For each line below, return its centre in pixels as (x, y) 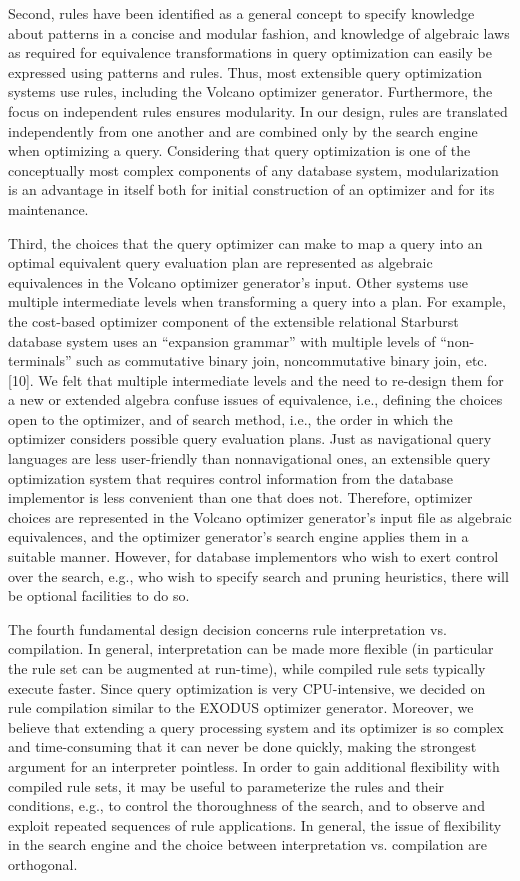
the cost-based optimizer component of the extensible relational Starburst (233, 320)
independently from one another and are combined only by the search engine (243, 130)
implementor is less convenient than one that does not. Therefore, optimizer (240, 497)
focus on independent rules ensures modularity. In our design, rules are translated (258, 110)
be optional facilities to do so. (99, 595)
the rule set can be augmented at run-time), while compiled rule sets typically (247, 668)
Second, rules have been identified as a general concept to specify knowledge (241, 13)
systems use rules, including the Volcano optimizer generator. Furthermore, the (250, 91)
